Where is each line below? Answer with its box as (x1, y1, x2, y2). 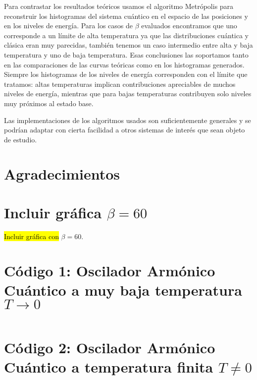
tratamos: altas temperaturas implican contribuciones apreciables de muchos (4, 78, 236, 89)
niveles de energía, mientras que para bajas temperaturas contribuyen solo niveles (4, 88, 252, 99)
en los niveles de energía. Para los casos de (4, 20, 133, 31)
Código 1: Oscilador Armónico (4, 260, 215, 280)
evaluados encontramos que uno (141, 20, 237, 31)
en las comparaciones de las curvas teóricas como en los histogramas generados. (4, 59, 245, 69)
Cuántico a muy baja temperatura (4, 279, 242, 300)
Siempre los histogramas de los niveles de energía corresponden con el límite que (4, 69, 248, 79)
